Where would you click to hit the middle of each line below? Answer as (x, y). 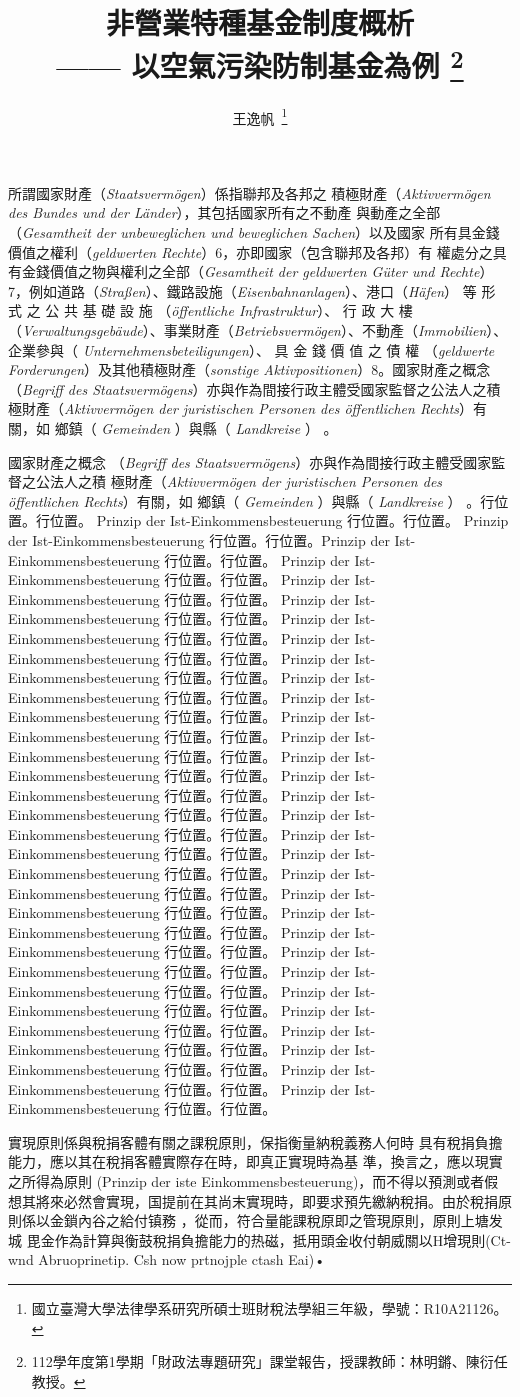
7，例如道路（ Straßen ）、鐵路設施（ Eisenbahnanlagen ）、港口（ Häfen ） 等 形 (252, 290)
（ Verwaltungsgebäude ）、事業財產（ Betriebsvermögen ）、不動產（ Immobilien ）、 (258, 330)
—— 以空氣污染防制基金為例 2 (260, 63)
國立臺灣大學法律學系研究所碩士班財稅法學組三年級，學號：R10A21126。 (269, 1307)
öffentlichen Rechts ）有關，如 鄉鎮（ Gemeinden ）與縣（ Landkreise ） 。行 (251, 500)
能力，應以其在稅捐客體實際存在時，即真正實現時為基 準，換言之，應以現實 (255, 1161)
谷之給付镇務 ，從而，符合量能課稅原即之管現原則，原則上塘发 (297, 1220)
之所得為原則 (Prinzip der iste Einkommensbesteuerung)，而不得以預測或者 (246, 1180)
